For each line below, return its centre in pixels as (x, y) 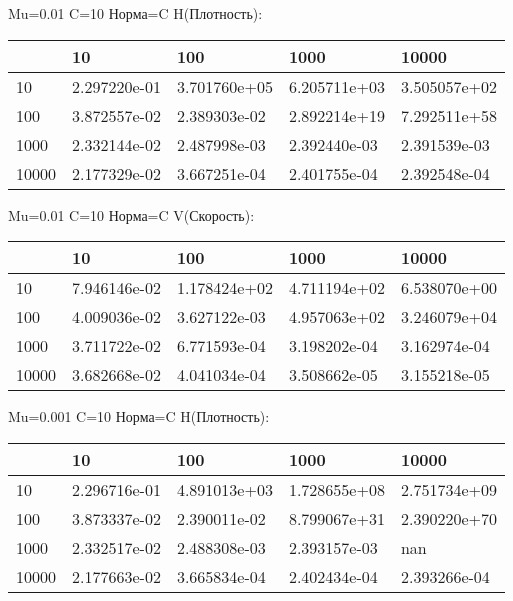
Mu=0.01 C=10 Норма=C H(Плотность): (135, 13)
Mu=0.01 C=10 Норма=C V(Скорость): (131, 214)
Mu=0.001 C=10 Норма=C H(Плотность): (139, 416)
